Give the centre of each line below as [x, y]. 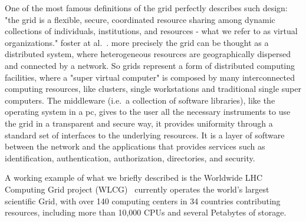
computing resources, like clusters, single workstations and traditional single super [153, 89]
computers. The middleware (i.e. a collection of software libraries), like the [140, 100]
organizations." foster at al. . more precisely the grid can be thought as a [137, 42]
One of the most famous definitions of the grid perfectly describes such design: [146, 8]
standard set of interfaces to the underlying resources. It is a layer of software [145, 135]
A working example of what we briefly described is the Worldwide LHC [134, 178]
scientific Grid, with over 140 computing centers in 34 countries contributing [143, 201]
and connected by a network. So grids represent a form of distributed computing [150, 65]
